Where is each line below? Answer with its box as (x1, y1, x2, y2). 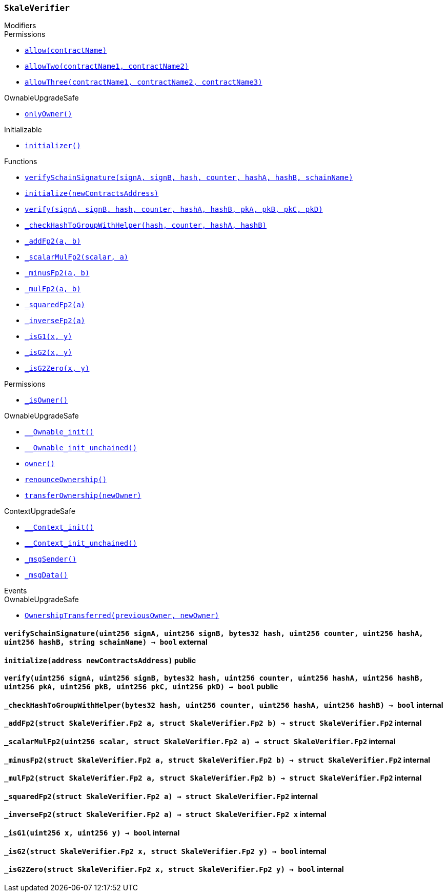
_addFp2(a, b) (25, 237, 81, 246)
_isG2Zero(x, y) (25, 364, 90, 373)
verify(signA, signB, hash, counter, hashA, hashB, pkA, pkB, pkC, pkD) (25, 205, 323, 214)
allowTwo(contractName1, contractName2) (25, 62, 189, 71)
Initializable (4, 125, 42, 134)
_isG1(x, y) (25, 332, 72, 341)
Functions (4, 157, 37, 166)
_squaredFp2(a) (25, 301, 86, 309)
